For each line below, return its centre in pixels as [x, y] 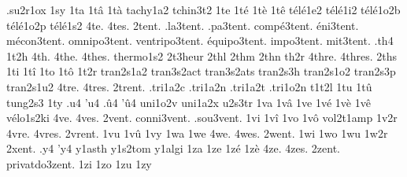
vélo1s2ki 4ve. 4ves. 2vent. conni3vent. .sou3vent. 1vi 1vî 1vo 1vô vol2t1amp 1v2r [202, 118]
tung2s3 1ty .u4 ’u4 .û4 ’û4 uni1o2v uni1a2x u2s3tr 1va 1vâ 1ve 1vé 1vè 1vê [189, 102]
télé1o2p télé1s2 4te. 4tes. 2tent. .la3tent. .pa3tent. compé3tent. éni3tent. [183, 25]
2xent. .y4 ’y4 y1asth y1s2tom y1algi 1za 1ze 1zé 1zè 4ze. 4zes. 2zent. [174, 148]
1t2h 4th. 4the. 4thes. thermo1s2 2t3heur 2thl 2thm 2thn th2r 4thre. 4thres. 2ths [202, 55]
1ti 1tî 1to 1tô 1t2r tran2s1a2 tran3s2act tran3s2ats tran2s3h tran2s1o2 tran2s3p [201, 71]
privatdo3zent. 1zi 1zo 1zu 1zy [79, 163]
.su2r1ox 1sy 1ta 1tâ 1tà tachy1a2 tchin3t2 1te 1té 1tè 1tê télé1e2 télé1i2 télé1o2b [203, 9]
